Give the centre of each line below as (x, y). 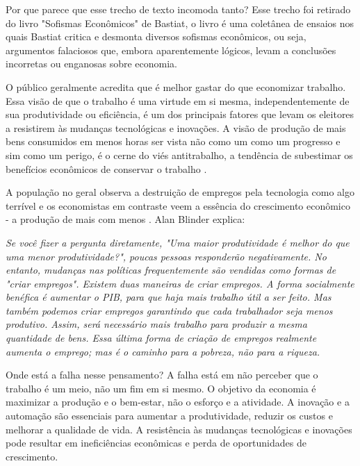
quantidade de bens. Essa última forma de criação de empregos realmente (161, 338)
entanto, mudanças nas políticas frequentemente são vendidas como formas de (171, 270)
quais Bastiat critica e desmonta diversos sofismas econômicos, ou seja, (156, 36)
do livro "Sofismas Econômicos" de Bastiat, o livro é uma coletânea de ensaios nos (180, 23)
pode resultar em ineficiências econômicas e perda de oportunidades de (156, 443)
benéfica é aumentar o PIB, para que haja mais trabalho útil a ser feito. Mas (169, 297)
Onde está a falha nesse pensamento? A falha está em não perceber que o (162, 375)
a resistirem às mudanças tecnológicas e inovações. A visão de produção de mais (176, 127)
